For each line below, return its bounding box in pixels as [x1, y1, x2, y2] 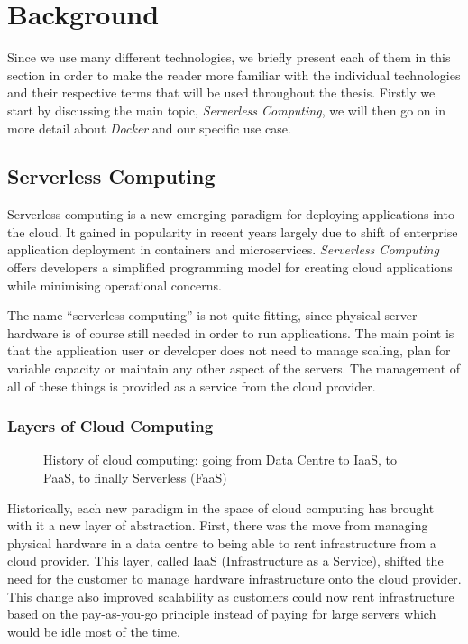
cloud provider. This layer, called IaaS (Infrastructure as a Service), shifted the [7, 551, 444, 570]
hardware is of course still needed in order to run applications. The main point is [7, 323, 454, 342]
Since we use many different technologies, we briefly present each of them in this [7, 48, 451, 67]
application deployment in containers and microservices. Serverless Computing [7, 240, 439, 259]
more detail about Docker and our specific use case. [7, 118, 291, 137]
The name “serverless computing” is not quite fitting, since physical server [7, 306, 418, 325]
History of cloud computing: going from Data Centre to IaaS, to [43, 450, 398, 469]
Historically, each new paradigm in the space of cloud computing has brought [7, 498, 435, 517]
